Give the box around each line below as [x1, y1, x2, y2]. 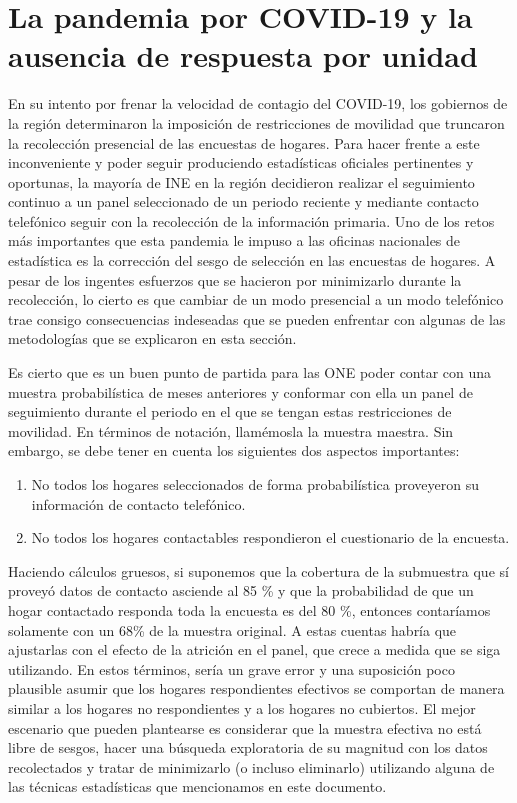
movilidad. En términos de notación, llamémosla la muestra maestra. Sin [8, 420, 454, 441]
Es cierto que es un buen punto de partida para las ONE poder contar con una [8, 362, 492, 383]
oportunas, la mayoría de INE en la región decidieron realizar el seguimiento [8, 171, 475, 192]
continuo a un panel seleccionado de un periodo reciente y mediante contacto [8, 191, 479, 212]
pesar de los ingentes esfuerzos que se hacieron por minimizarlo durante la [8, 269, 462, 290]
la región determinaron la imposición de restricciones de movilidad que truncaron [8, 112, 505, 133]
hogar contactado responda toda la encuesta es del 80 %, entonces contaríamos [8, 599, 491, 620]
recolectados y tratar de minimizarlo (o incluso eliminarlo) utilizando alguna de [8, 756, 495, 777]
